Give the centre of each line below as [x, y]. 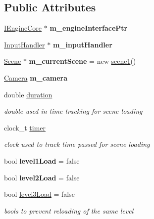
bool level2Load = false [42, 177]
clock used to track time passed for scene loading [77, 144]
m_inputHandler [82, 44]
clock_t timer [25, 127]
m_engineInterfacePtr [89, 28]
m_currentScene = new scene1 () [82, 61]
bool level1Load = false [42, 160]
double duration [28, 94]
